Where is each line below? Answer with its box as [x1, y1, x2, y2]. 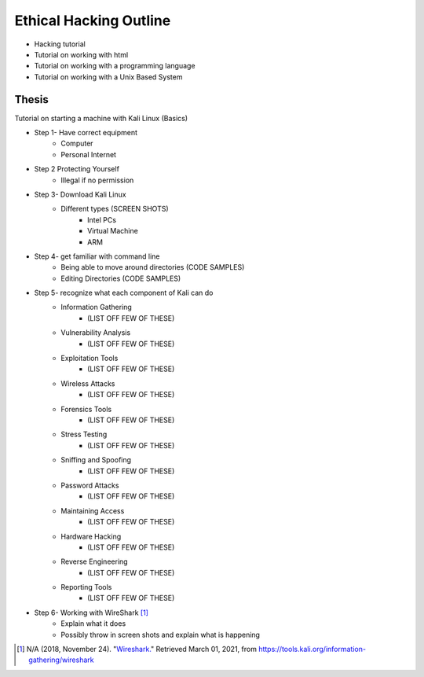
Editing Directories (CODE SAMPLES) [60, 274, 181, 283]
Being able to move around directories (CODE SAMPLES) [60, 263, 245, 272]
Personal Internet [60, 149, 117, 159]
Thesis [14, 93, 49, 106]
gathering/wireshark [28, 655, 94, 664]
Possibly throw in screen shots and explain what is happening [60, 630, 261, 639]
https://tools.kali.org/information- [258, 645, 367, 654]
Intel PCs [87, 215, 117, 224]
